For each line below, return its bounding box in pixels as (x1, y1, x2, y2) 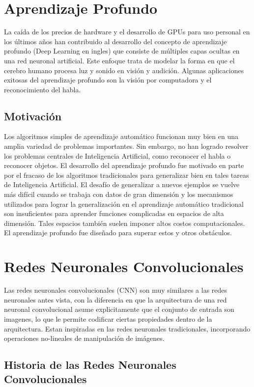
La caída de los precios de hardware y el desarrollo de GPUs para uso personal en (4, 27, 250, 37)
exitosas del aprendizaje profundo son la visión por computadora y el (4, 75, 212, 85)
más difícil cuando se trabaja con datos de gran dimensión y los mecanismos (4, 189, 233, 199)
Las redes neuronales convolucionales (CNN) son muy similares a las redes (4, 285, 227, 295)
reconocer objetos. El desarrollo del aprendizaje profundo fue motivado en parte (4, 160, 244, 170)
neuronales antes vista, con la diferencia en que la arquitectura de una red (4, 294, 227, 304)
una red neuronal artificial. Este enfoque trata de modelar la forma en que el (4, 55, 235, 65)
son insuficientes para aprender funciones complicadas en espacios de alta (4, 208, 224, 219)
